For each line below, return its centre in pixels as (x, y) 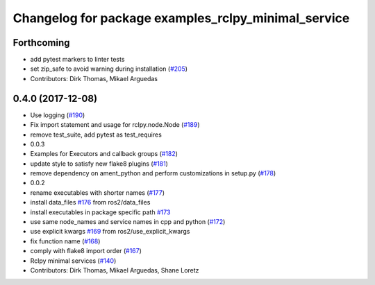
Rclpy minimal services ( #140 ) (73, 261)
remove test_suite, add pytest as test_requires (96, 135)
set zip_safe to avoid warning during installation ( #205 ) (109, 69)
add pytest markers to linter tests (77, 60)
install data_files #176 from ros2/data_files (90, 202)
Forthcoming (41, 43)
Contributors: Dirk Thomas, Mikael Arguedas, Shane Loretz (115, 270)
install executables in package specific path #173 (100, 212)
